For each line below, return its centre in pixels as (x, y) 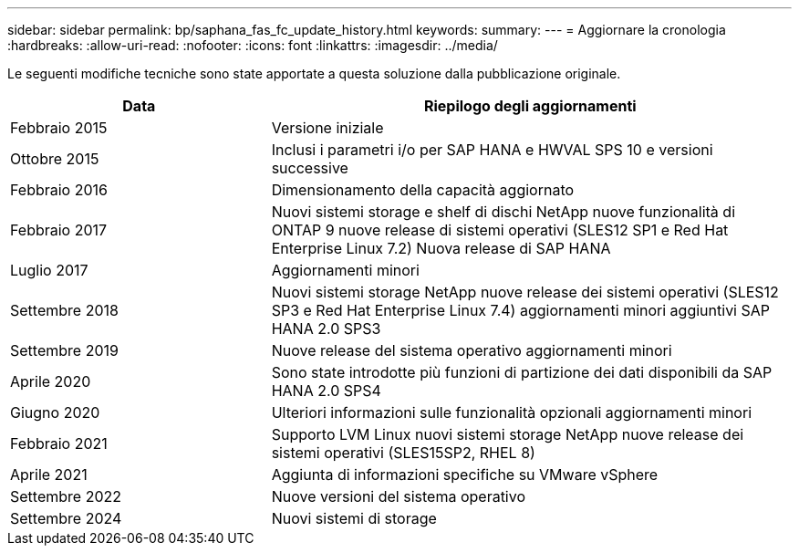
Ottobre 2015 (55, 159)
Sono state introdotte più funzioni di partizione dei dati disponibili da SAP (522, 372)
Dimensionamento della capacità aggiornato (423, 190)
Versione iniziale (327, 128)
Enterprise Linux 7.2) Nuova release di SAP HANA (441, 248)
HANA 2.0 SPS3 (326, 329)
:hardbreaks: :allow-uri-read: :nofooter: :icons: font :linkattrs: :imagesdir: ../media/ (253, 45)
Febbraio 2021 (59, 443)
